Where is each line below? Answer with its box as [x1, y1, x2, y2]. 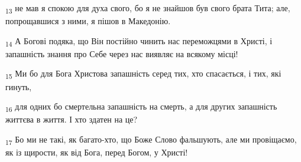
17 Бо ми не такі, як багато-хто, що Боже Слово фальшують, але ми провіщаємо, [5, 133, 297, 147]
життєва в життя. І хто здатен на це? [5, 113, 138, 125]
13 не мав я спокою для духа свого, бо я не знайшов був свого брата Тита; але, [5, 2, 290, 15]
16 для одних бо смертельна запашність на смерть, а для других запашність [5, 100, 277, 114]
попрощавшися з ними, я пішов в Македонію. [5, 15, 171, 27]
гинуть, [5, 80, 32, 92]
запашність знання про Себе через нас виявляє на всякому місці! [5, 47, 238, 59]
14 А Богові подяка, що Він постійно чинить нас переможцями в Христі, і [5, 34, 273, 48]
